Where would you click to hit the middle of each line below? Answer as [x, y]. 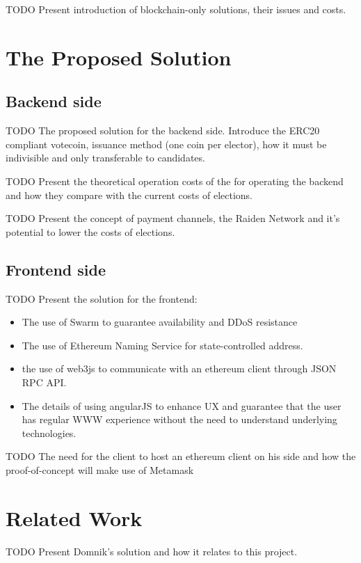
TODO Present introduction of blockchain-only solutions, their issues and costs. [176, 9]
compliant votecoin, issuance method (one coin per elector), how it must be [166, 144]
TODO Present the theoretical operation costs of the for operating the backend [175, 181]
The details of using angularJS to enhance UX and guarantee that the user [182, 405]
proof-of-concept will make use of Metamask [100, 469]
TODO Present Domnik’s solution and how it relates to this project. [152, 551]
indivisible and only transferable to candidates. [105, 158]
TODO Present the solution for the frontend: [102, 298]
